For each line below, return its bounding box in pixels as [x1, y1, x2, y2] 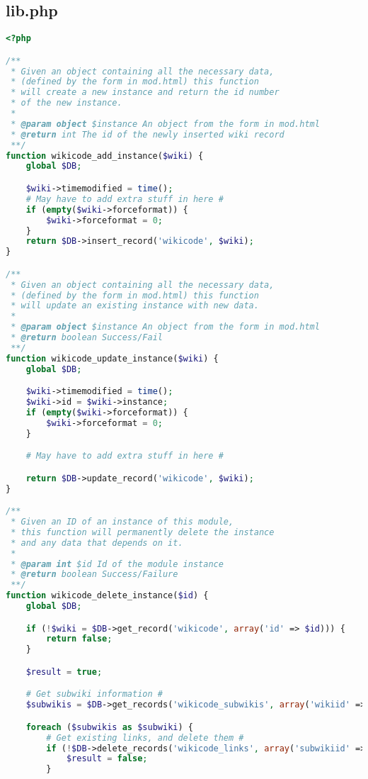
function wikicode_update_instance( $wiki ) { [6, 353, 219, 364]
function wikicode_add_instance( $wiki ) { [6, 150, 204, 161]
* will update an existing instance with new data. [11, 301, 259, 311]
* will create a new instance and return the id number [11, 87, 280, 98]
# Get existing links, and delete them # [46, 732, 244, 743]
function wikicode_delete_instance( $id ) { [6, 590, 209, 601]
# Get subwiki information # [25, 689, 163, 700]
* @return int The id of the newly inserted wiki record [11, 129, 284, 140]
